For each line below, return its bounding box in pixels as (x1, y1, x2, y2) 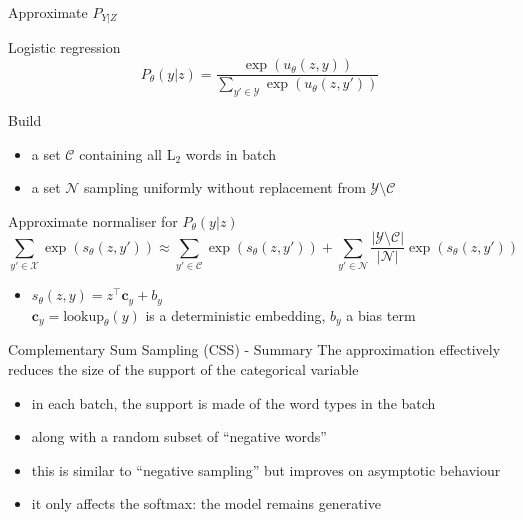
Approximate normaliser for (8, 210, 178, 231)
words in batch (185, 143, 277, 164)
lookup (63, 309, 105, 324)
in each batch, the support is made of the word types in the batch (31, 392, 436, 413)
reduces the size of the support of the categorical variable (8, 358, 359, 379)
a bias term (346, 304, 416, 325)
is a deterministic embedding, (145, 304, 326, 325)
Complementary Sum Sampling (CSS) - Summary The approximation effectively (8, 339, 501, 360)
